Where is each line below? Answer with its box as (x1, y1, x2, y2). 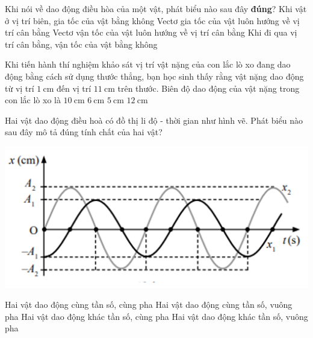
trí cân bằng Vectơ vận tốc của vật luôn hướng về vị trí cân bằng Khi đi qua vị (5, 26, 297, 39)
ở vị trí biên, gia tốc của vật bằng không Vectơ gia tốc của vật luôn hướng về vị (5, 14, 300, 27)
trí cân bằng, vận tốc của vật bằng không (5, 37, 158, 50)
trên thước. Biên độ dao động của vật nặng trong (117, 81, 300, 94)
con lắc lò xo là (5, 94, 61, 106)
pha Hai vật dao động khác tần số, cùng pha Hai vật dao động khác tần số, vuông (5, 310, 308, 322)
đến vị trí (56, 81, 91, 94)
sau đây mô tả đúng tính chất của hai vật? (5, 126, 163, 138)
